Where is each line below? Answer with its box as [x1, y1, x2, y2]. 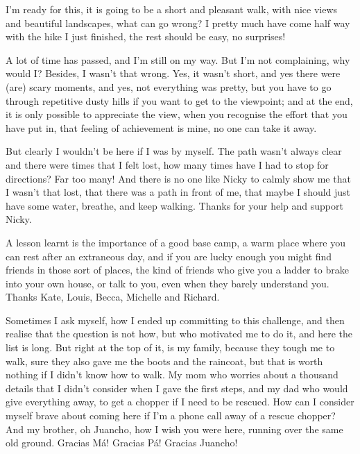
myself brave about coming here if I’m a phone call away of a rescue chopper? [6, 408, 336, 423]
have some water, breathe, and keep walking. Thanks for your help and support [6, 198, 343, 212]
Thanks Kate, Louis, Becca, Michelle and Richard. [6, 289, 220, 304]
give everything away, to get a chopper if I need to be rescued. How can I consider [6, 394, 354, 409]
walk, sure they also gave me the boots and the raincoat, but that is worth [6, 353, 323, 368]
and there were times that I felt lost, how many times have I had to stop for [6, 157, 329, 171]
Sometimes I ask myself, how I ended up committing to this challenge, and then [6, 312, 345, 327]
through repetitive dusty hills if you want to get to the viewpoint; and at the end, [6, 93, 353, 108]
